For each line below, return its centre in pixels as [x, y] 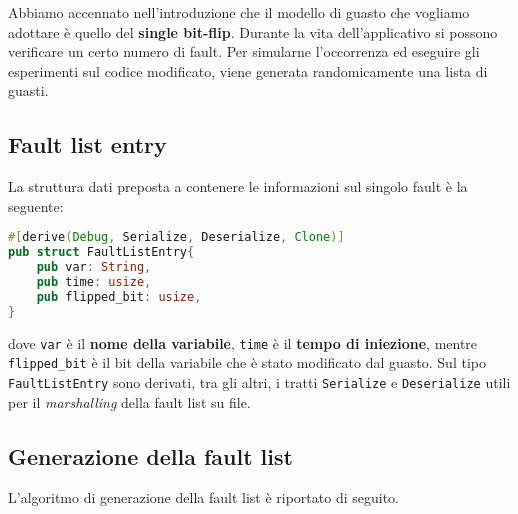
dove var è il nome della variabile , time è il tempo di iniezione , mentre [243, 342]
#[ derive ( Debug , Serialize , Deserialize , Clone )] [176, 237]
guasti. [28, 90]
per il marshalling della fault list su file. [129, 401]
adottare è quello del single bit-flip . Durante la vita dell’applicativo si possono [253, 31]
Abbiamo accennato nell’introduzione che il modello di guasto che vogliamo [239, 12]
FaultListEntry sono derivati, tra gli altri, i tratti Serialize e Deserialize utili [259, 381]
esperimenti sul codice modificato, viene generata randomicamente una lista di [248, 70]
